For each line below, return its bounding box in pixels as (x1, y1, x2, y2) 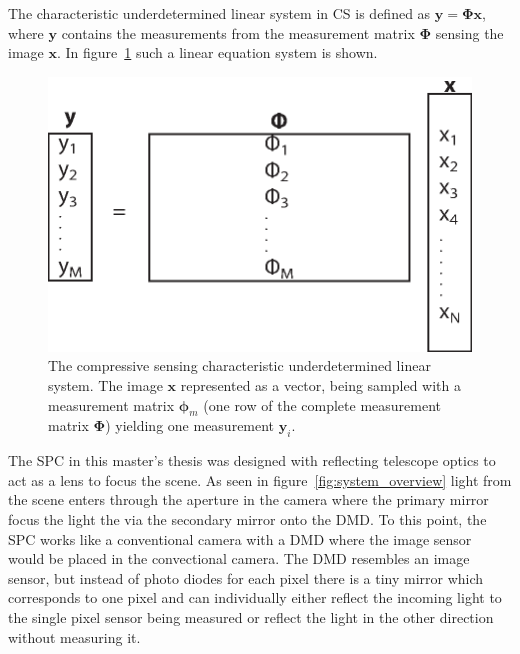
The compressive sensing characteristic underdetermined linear (48, 355, 431, 376)
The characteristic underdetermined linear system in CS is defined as (8, 3, 431, 23)
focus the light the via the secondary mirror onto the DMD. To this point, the (8, 508, 487, 529)
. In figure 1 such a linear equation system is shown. (56, 42, 378, 63)
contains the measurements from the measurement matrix (61, 22, 415, 43)
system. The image (48, 375, 163, 396)
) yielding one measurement (105, 415, 275, 436)
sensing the (435, 22, 504, 43)
